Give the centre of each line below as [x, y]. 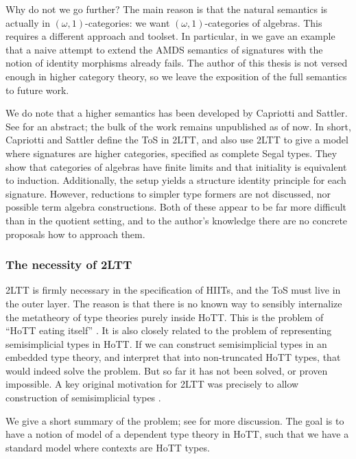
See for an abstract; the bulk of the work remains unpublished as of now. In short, [178, 126]
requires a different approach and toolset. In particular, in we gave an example [170, 36]
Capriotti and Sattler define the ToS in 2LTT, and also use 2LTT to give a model [177, 140]
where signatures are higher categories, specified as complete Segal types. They [171, 153]
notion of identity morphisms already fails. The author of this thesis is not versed [177, 63]
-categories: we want [128, 22]
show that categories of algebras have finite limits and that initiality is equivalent [176, 166]
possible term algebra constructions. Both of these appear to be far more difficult [176, 207]
